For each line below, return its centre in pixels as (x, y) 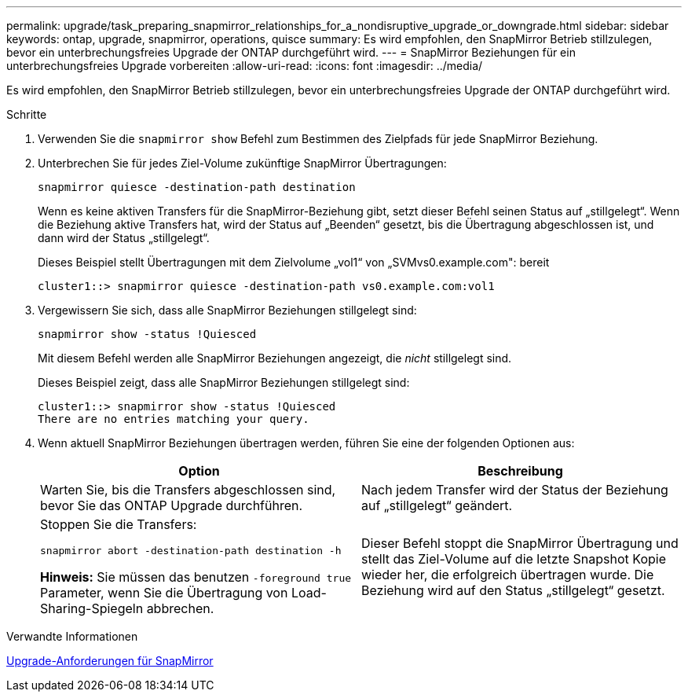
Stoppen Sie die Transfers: (119, 524)
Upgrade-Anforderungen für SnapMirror (110, 661)
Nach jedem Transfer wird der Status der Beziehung (515, 490)
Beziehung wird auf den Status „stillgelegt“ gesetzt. (513, 590)
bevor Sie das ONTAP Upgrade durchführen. (172, 505)
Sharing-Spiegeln (92, 608)
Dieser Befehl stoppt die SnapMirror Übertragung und (520, 543)
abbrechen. (180, 608)
